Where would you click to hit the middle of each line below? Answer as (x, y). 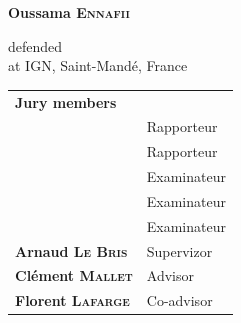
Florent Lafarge (72, 300)
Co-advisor (179, 300)
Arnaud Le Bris (71, 250)
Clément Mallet (74, 275)
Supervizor (179, 250)
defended (35, 45)
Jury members (66, 101)
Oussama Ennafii (69, 12)
